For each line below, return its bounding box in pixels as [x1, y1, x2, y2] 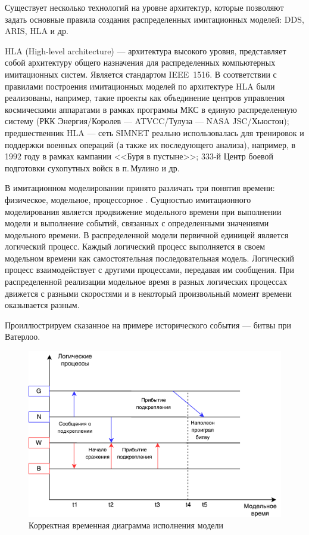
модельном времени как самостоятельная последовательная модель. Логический [5, 251, 295, 264]
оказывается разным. [5, 299, 80, 311]
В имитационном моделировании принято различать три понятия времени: [5, 182, 275, 194]
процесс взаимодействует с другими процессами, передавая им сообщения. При [5, 263, 295, 276]
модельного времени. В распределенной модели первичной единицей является [5, 228, 289, 241]
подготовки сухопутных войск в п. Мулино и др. [5, 161, 180, 174]
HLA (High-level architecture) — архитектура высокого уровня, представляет [5, 44, 286, 57]
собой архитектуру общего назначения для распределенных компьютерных [5, 56, 276, 69]
